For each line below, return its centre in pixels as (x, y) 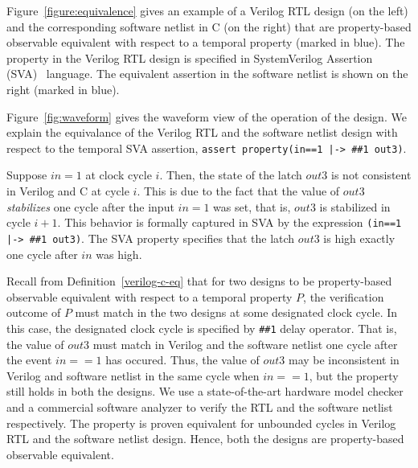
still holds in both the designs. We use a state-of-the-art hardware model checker (205, 391)
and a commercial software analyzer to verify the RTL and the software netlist (200, 406)
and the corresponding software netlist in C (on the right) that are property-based (209, 26)
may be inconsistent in (344, 360)
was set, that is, (252, 206)
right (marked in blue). (63, 89)
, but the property (354, 375)
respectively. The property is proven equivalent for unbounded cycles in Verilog (201, 423)
